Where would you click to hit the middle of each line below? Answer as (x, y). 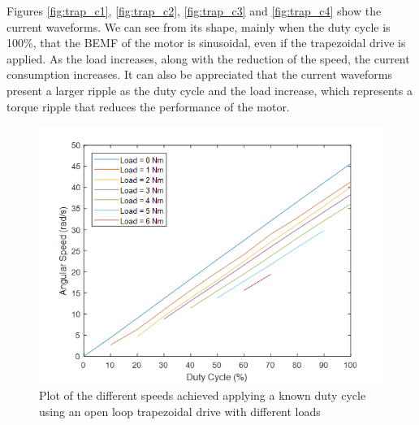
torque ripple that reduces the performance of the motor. (148, 106)
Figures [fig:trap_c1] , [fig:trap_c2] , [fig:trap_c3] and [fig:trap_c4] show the (194, 11)
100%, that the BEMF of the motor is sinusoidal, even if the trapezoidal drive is (206, 43)
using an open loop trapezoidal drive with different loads (180, 411)
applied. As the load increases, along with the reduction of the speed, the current (208, 58)
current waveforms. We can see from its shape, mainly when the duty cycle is (199, 26)
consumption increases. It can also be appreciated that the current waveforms (199, 74)
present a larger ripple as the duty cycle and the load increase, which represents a (209, 90)
